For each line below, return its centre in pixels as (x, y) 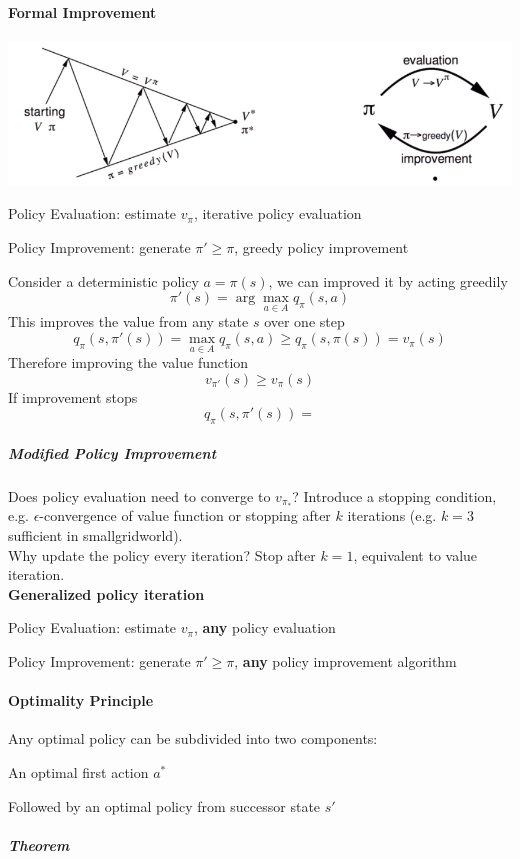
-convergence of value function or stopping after (185, 515)
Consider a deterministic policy (103, 280)
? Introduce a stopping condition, (394, 495)
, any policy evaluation (264, 627)
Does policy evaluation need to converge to (139, 495)
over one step (304, 321)
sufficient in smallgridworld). (95, 535)
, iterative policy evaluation (277, 213)
